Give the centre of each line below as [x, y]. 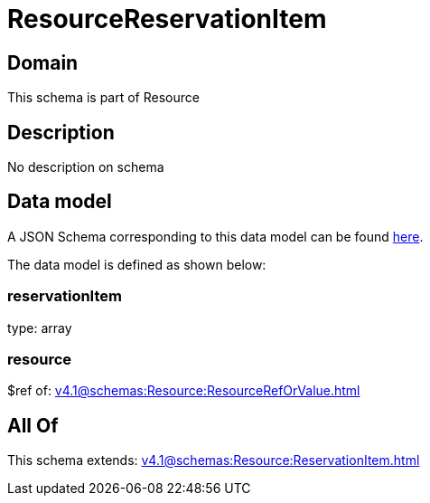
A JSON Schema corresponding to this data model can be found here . [215, 236]
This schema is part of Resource [103, 98]
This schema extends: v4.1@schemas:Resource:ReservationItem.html [214, 460]
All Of [33, 425]
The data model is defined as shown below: [137, 264]
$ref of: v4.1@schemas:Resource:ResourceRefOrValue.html [184, 391]
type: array [40, 327]
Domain [43, 62]
